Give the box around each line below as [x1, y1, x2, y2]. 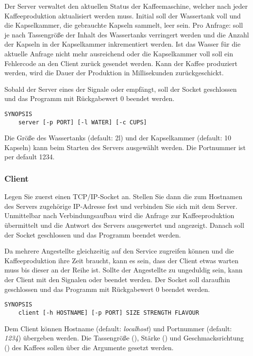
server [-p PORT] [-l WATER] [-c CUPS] [18, 119, 147, 126]
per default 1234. [4, 152, 55, 162]
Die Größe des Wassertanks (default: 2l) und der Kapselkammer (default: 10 [4, 133, 232, 143]
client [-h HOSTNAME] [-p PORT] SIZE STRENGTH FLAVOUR [18, 309, 199, 316]
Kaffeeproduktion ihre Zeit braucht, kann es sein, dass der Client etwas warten [4, 255, 239, 265]
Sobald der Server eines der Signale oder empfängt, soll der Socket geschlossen [4, 84, 237, 94]
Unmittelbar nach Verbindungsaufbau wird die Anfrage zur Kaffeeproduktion [4, 210, 235, 220]
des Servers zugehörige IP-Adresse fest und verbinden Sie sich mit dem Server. [4, 201, 237, 211]
